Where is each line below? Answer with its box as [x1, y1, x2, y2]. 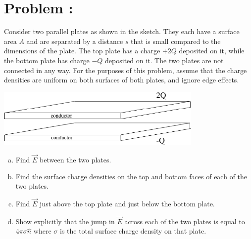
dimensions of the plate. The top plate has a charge [4, 45, 160, 56]
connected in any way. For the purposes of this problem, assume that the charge [4, 65, 247, 75]
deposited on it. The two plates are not [105, 55, 224, 65]
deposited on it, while [179, 45, 245, 56]
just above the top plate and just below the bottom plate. [40, 199, 215, 209]
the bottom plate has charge [4, 55, 90, 65]
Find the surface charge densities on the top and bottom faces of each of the [15, 171, 248, 181]
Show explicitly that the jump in [15, 216, 115, 226]
